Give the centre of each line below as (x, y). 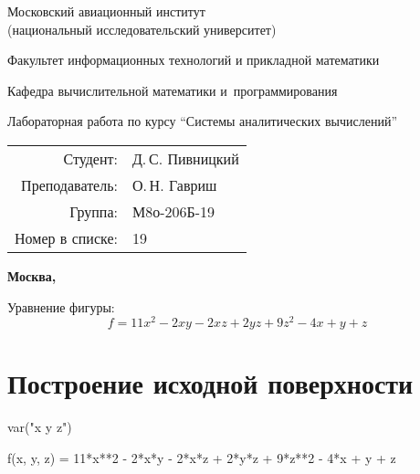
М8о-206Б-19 (173, 211)
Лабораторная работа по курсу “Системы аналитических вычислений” (203, 121)
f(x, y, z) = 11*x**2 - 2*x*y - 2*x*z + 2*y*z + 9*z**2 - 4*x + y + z (202, 457)
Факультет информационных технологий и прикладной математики (194, 60)
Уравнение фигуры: (61, 306)
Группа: (94, 211)
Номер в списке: (66, 237)
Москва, (32, 275)
